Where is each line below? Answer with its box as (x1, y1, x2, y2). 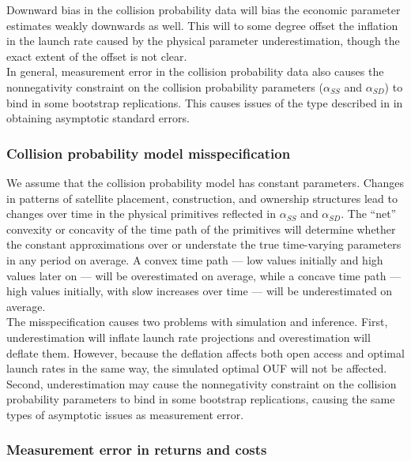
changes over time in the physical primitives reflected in (6, 205, 276, 222)
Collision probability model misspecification (6, 143, 291, 163)
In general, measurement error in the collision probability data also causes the (6, 63, 384, 80)
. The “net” (341, 205, 397, 222)
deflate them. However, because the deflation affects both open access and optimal (6, 344, 405, 361)
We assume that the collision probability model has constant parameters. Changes (6, 174, 405, 190)
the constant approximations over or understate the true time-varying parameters (6, 236, 402, 253)
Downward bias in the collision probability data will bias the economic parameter (6, 2, 401, 17)
